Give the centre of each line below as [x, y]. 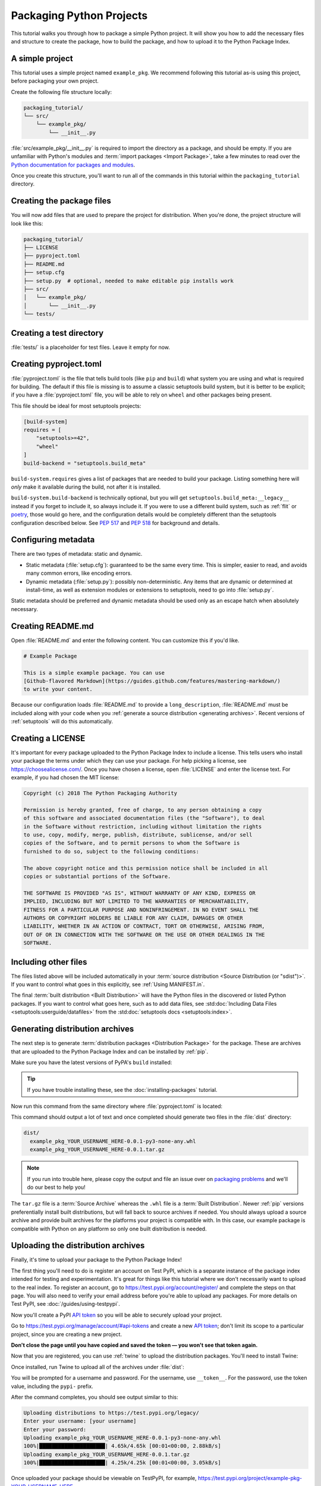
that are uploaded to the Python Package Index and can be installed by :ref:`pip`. [110, 1051]
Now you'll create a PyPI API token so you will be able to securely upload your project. [117, 1315]
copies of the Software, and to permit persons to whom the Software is [132, 843]
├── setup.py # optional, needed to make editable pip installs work [129, 281]
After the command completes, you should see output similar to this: [95, 1397]
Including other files [49, 962]
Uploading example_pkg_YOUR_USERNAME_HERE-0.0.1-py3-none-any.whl [122, 1438]
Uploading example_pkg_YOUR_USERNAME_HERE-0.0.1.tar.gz [107, 1454]
